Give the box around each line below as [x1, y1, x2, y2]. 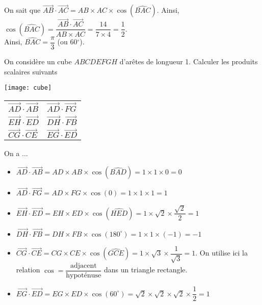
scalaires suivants [4, 66, 58, 77]
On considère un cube [4, 56, 72, 66]
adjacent [70, 262, 97, 270]
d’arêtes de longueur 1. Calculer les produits [119, 56, 258, 66]
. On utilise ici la [195, 247, 248, 258]
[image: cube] [4, 84, 52, 92]
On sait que [4, 5, 41, 15]
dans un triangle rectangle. [103, 264, 188, 275]
